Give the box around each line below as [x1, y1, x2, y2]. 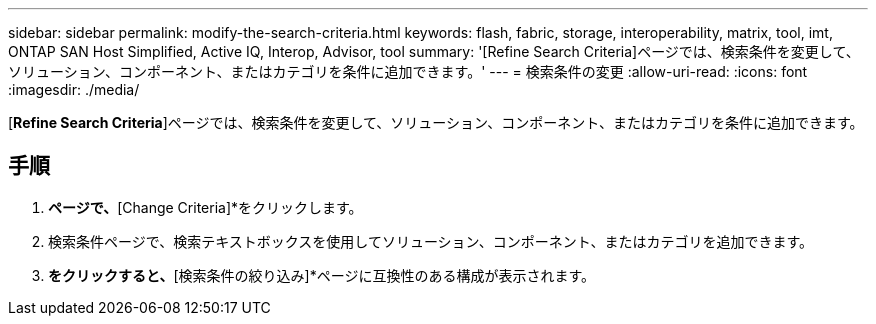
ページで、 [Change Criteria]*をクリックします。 [48, 198, 363, 216]
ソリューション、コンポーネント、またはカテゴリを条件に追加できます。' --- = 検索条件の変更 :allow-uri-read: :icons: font [8, 63, 808, 80]
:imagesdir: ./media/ [8, 81, 140, 98]
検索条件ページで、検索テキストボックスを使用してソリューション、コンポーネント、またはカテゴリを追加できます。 [48, 232, 814, 250]
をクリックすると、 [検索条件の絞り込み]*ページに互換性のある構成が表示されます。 [48, 266, 595, 284]
